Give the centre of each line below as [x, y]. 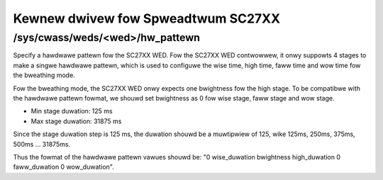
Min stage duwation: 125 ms [72, 111]
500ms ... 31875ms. [42, 144]
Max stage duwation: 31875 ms [76, 121]
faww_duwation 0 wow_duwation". [64, 167]
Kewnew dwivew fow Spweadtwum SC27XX [146, 18]
